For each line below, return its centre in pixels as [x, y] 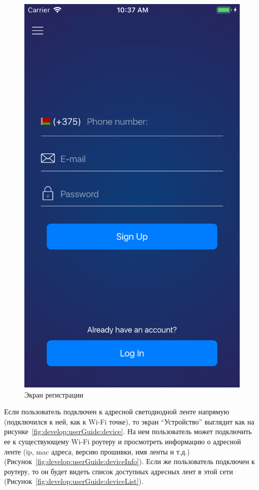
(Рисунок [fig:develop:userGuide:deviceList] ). [74, 481]
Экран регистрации [54, 394]
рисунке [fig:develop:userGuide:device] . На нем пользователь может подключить [128, 431]
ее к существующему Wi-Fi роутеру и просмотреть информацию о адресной [123, 442]
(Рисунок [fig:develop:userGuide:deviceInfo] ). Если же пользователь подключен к [129, 461]
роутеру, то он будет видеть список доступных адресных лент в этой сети [119, 471]
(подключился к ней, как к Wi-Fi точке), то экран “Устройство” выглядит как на [129, 421]
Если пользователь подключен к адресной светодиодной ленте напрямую [117, 412]
